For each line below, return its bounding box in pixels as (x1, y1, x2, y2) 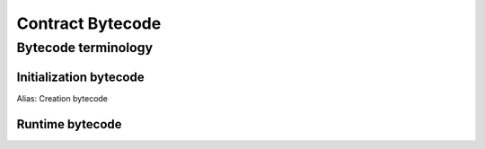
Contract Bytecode (16, 13, 162, 33)
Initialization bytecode (16, 69, 145, 84)
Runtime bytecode (16, 117, 122, 132)
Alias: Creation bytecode (16, 92, 108, 103)
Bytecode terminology (16, 39, 153, 56)
